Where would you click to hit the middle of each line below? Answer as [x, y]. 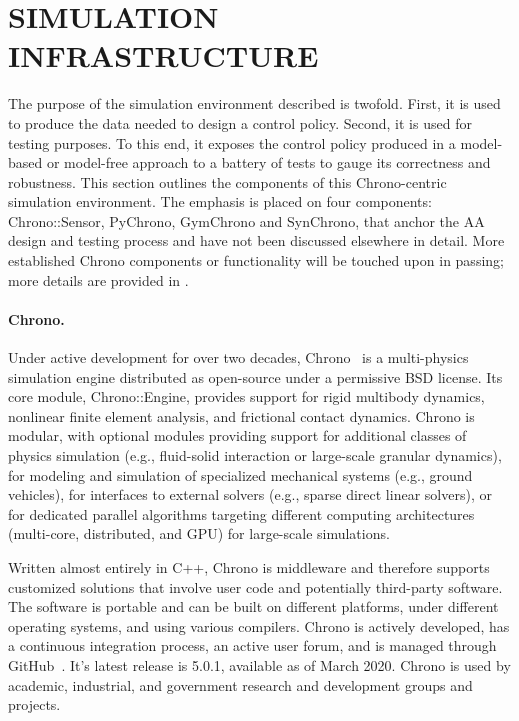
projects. [34, 704]
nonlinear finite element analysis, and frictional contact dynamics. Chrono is [241, 415]
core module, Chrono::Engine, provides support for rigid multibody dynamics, [246, 396]
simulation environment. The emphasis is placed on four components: [220, 201]
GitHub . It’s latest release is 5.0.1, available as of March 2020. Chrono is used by [259, 664]
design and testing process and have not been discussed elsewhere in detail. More [256, 240]
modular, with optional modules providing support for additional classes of [237, 435]
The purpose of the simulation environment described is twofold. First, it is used [254, 103]
